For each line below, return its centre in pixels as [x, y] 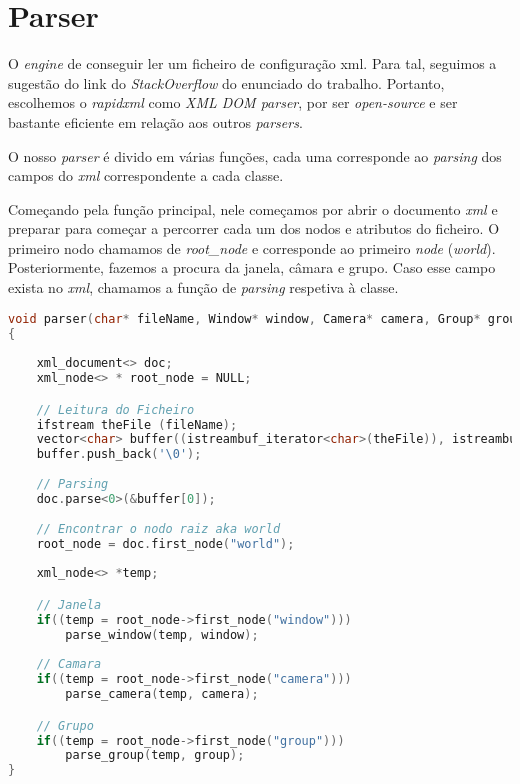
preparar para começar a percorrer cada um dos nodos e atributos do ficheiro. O [254, 228]
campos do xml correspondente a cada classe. [146, 175]
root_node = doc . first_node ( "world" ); [165, 543]
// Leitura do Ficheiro [115, 409]
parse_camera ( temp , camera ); [162, 694]
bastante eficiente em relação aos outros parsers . [155, 121]
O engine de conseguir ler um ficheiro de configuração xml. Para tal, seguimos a [252, 63]
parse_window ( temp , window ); [162, 634]
